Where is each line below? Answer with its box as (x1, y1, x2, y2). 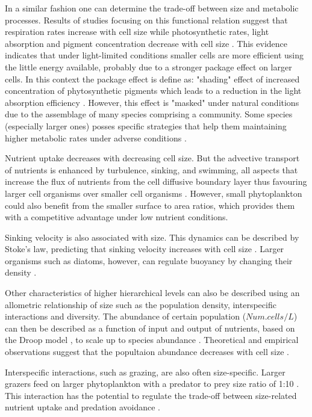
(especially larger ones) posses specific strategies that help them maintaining (5, 119, 287, 132)
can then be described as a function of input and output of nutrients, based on (5, 321, 295, 334)
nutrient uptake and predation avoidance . (5, 401, 160, 413)
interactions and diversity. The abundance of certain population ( (5, 310, 246, 323)
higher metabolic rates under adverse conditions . (5, 131, 187, 144)
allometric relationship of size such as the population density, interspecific (5, 298, 276, 310)
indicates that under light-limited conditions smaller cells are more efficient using (5, 49, 304, 61)
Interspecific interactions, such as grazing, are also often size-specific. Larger (5, 365, 285, 378)
